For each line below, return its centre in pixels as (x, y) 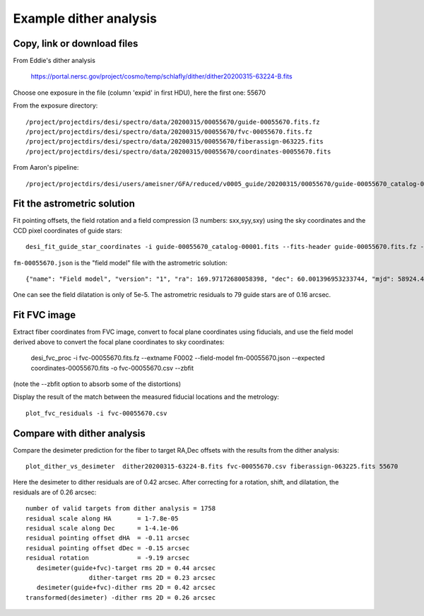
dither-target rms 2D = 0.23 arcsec (152, 577)
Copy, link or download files (76, 43)
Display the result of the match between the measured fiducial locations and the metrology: (146, 397)
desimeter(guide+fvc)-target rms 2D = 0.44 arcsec (126, 568)
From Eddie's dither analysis (54, 61)
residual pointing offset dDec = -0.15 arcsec (108, 548)
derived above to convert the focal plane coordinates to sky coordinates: (119, 342)
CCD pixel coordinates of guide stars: (68, 231)
